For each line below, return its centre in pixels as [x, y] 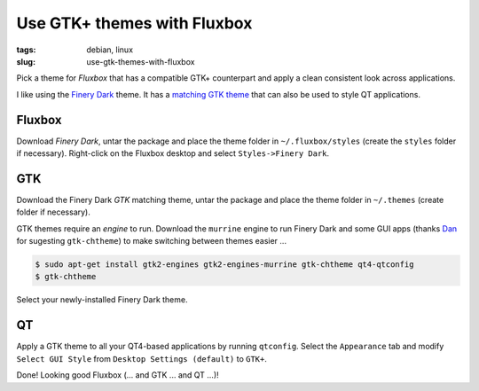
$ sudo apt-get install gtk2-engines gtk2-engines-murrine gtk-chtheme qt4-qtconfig [224, 265]
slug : [26, 61]
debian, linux [110, 50]
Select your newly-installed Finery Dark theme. [102, 300]
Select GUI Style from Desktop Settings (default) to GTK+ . [142, 358]
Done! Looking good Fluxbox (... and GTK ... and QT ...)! [118, 375]
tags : [26, 50]
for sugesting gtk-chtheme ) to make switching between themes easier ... [152, 241]
